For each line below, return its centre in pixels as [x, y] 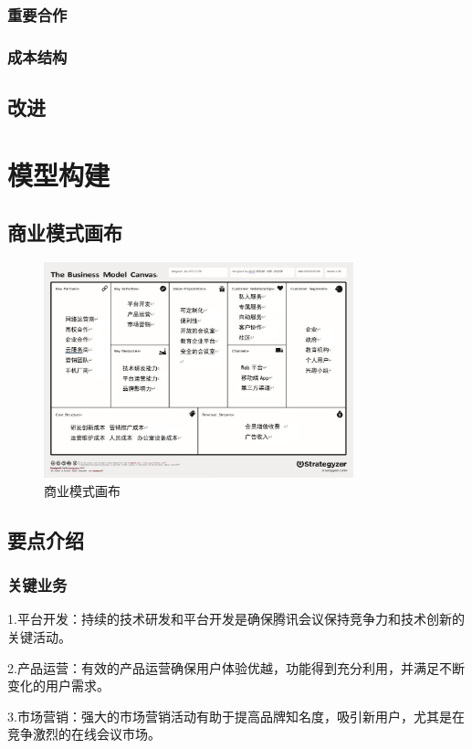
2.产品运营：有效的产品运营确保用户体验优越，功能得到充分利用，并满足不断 [236, 667]
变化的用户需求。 [58, 686]
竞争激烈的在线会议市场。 [84, 734]
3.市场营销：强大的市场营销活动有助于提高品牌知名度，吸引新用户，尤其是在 [236, 716]
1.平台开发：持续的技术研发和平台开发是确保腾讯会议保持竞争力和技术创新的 [236, 619]
